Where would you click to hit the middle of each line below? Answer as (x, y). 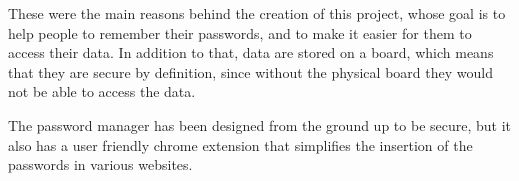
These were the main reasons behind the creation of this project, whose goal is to (257, 13)
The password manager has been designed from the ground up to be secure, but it (260, 124)
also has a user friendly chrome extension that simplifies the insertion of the (240, 144)
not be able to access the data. (102, 91)
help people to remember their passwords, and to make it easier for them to (240, 32)
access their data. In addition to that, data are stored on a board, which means (251, 52)
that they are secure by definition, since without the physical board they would (250, 71)
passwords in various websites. (100, 164)
